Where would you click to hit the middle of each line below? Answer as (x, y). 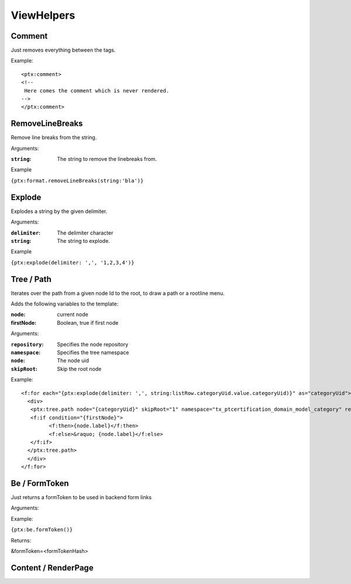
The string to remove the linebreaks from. (107, 159)
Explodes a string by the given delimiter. (59, 211)
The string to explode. (84, 241)
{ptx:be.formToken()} (42, 530)
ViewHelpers (43, 15)
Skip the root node (79, 369)
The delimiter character (85, 233)
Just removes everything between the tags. (63, 50)
